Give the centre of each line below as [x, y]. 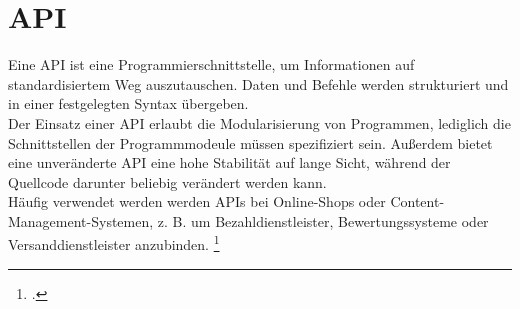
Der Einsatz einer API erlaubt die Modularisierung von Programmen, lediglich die [259, 122]
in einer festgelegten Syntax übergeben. [128, 103]
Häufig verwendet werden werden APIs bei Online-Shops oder [197, 201]
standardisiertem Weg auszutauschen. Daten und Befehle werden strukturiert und [258, 83]
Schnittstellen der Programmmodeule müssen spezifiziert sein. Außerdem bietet [250, 142]
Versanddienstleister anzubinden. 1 [114, 243]
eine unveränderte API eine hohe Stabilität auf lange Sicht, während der [229, 162]
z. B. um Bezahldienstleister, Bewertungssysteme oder [323, 220]
